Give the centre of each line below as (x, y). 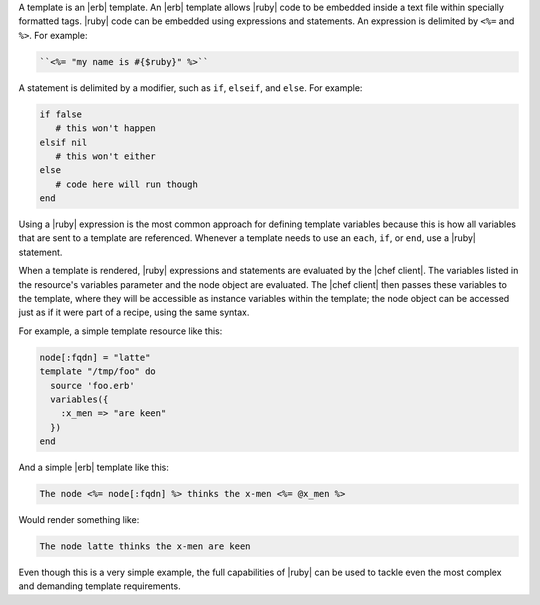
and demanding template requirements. (99, 586)
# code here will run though (127, 184)
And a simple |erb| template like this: (93, 467)
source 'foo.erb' (92, 385)
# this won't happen (106, 128)
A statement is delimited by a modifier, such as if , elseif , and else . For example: (190, 87)
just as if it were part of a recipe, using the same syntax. (134, 312)
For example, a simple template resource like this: (120, 331)
